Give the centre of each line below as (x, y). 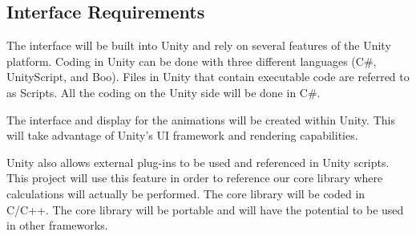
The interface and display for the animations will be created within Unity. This (201, 119)
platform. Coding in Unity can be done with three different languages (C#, (192, 61)
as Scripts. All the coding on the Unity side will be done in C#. (164, 92)
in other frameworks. (57, 225)
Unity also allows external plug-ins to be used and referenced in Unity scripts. (198, 162)
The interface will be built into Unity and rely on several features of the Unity (199, 45)
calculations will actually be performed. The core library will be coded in (186, 193)
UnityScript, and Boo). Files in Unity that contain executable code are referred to (208, 77)
